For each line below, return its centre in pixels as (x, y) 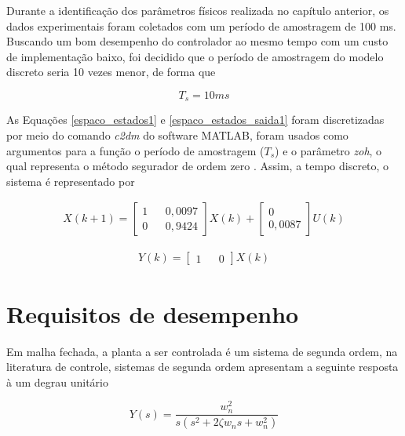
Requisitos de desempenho (153, 313)
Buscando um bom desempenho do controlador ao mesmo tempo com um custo (197, 41)
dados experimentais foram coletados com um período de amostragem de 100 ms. (201, 25)
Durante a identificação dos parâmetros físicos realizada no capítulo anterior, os (198, 10)
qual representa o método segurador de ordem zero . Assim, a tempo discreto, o (198, 166)
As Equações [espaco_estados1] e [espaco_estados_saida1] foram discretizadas (195, 120)
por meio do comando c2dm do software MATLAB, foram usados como (177, 135)
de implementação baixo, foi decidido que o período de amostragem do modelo (195, 56)
